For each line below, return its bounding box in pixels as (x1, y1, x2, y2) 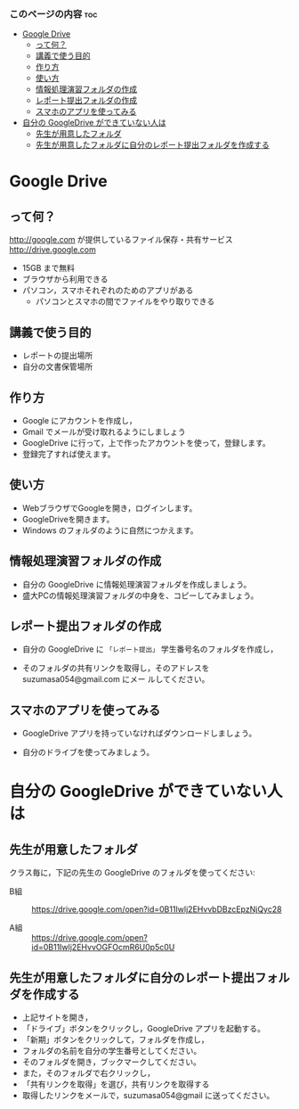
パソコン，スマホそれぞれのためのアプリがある (21, 285, 194, 296)
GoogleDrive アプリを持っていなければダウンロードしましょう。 (21, 728, 257, 739)
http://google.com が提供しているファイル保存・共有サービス (9, 234, 233, 245)
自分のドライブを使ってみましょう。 (21, 747, 155, 758)
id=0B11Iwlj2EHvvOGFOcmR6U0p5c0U (31, 942, 175, 953)
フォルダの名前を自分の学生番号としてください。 (21, 1045, 202, 1056)
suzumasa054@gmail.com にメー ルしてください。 (21, 674, 210, 685)
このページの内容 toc (9, 7, 98, 20)
